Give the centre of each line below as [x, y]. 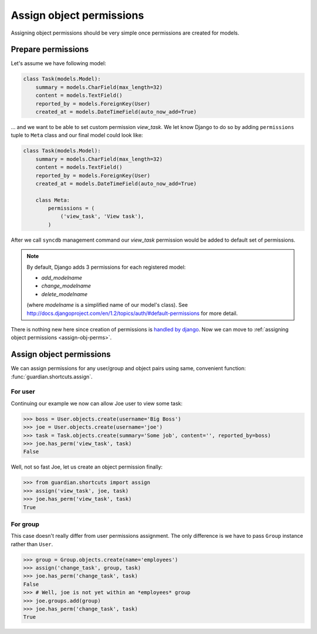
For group [25, 524]
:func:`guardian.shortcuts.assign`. [52, 377]
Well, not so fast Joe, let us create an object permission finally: [87, 467]
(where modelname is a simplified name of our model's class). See [107, 305]
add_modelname [62, 278]
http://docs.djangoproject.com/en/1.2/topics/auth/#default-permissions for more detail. [132, 313]
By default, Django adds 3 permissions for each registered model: [106, 267]
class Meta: [53, 200]
